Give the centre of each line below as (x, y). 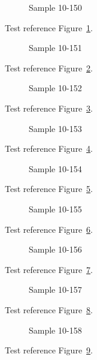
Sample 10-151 (55, 48)
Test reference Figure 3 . (49, 108)
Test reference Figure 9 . (49, 350)
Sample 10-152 (55, 88)
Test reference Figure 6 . (49, 229)
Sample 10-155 (55, 208)
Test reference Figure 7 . (49, 269)
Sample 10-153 (55, 128)
